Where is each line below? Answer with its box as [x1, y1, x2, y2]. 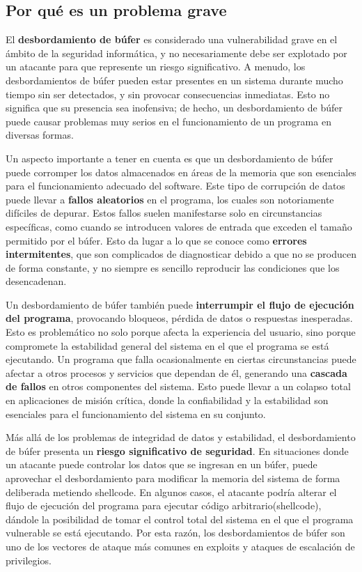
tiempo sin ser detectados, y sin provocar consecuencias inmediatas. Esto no [6, 86, 330, 101]
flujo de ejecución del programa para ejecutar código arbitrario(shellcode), [6, 498, 322, 513]
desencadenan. [6, 274, 67, 288]
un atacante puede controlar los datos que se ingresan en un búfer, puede [6, 457, 317, 472]
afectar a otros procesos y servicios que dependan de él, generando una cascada [6, 365, 347, 380]
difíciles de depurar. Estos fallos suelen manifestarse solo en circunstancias [6, 206, 322, 220]
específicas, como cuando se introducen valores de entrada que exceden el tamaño [6, 219, 352, 233]
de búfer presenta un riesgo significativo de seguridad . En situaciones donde [6, 443, 349, 458]
